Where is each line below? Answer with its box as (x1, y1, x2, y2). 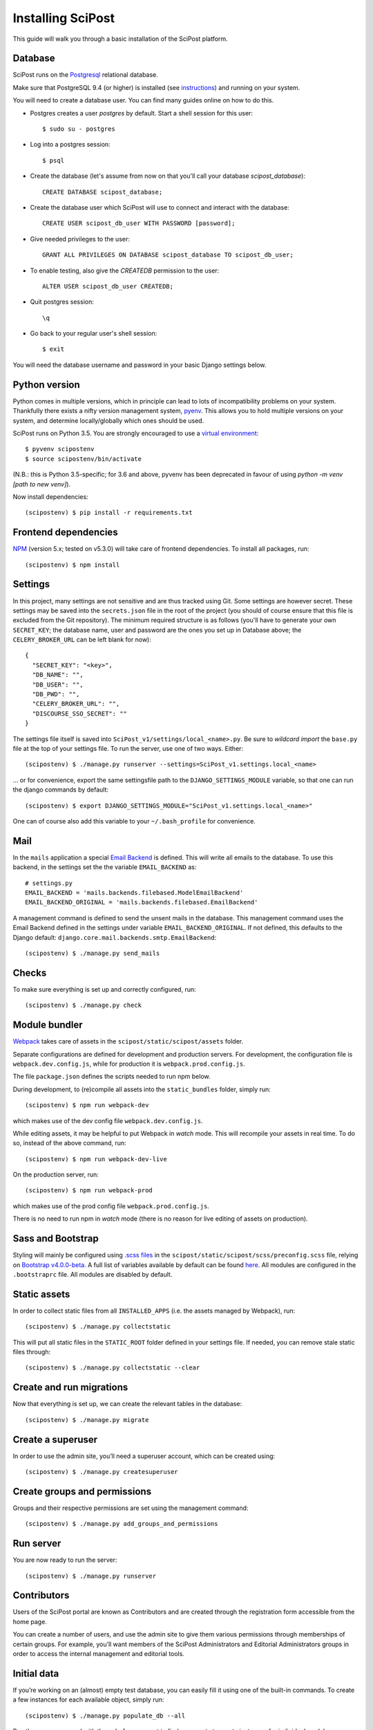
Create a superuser (12, 1433, 98, 1446)
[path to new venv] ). (12, 480, 71, 488)
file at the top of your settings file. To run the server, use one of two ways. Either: (12, 744, 244, 752)
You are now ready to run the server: (12, 1556, 117, 1564)
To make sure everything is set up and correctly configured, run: (12, 985, 196, 993)
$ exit (42, 345, 65, 353)
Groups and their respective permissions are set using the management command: (12, 1504, 249, 1512)
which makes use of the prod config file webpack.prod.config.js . (12, 1201, 210, 1210)
